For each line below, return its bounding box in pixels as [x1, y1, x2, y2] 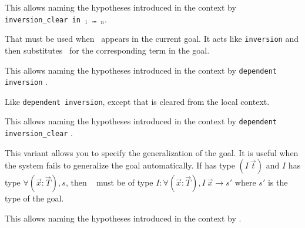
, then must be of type [65, 176, 153, 189]
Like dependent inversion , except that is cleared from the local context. [5, 95, 270, 107]
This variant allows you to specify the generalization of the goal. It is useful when [5, 146, 299, 158]
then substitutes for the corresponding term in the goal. [5, 44, 210, 56]
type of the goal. [5, 192, 64, 204]
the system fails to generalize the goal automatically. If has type [5, 159, 235, 171]
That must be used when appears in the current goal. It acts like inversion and [5, 32, 299, 45]
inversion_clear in [5, 15, 81, 24]
